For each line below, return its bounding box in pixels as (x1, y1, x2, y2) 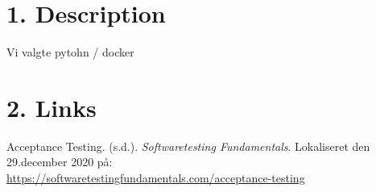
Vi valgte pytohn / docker (6, 44, 134, 61)
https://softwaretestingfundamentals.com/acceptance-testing (6, 169, 305, 186)
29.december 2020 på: (6, 153, 113, 170)
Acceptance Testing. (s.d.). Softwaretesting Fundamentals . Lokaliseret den (6, 137, 370, 154)
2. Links (6, 90, 97, 123)
